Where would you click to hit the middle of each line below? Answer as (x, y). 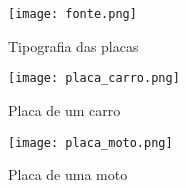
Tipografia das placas (73, 45)
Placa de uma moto (68, 174)
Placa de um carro (64, 109)
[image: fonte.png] (72, 14)
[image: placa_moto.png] (90, 142)
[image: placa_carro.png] (94, 78)
